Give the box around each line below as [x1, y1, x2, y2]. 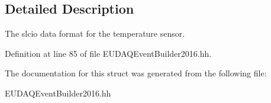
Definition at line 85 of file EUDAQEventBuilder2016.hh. [5, 47, 212, 59]
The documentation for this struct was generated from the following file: [5, 67, 267, 79]
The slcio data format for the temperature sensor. [5, 27, 185, 40]
